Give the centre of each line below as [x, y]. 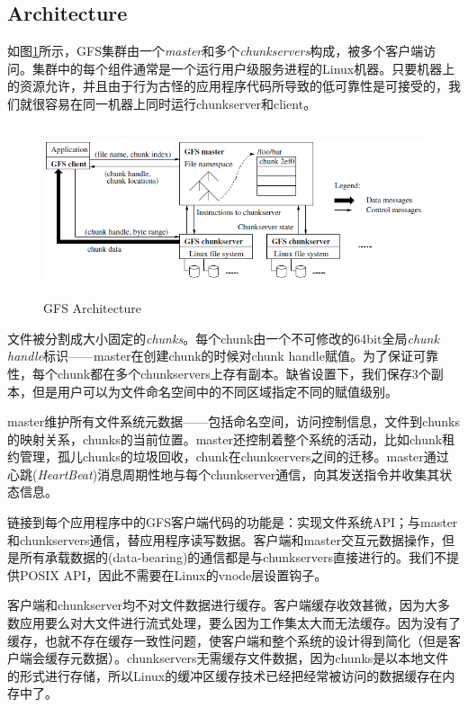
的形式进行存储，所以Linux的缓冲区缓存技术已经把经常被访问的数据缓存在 [225, 675]
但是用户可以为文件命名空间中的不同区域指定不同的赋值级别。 [215, 391]
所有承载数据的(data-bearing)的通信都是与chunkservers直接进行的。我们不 [233, 557]
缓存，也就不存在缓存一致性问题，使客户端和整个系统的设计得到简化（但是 [228, 640]
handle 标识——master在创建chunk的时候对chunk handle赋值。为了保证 [210, 356]
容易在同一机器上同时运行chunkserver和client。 [180, 103]
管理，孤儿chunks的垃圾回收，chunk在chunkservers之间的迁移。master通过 [234, 456]
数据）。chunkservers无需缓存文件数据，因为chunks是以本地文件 [265, 658]
